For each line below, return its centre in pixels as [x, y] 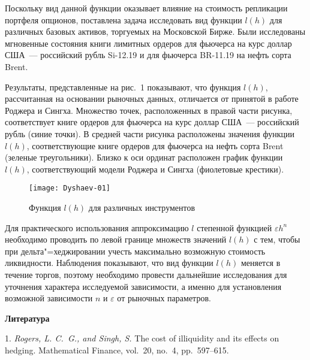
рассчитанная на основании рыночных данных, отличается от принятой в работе [152, 99]
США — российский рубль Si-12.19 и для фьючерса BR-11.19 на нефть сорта [148, 55]
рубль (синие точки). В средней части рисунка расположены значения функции [150, 133]
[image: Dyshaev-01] [70, 188]
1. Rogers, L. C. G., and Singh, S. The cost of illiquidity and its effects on [142, 338]
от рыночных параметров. [164, 298]
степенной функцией [234, 227]
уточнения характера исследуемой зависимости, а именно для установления [143, 286]
